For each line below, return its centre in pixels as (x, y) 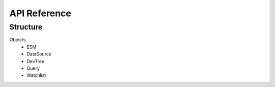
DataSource (39, 54)
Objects (18, 40)
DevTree (35, 61)
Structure (26, 27)
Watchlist (36, 75)
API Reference (40, 13)
